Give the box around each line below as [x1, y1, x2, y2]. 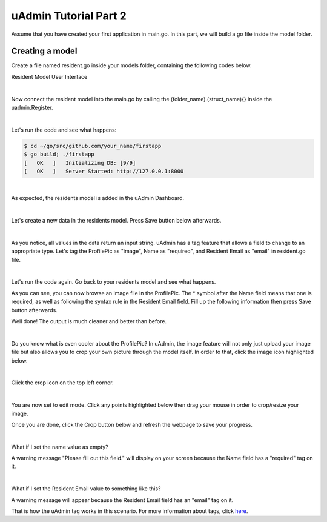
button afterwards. [11, 306, 58, 313]
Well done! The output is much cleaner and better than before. [11, 318, 167, 325]
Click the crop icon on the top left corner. [11, 379, 114, 386]
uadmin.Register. [11, 104, 54, 112]
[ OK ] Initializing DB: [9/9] [24, 159, 136, 166]
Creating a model [11, 46, 78, 56]
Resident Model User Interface [11, 73, 88, 80]
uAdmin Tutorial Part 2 [11, 9, 127, 22]
